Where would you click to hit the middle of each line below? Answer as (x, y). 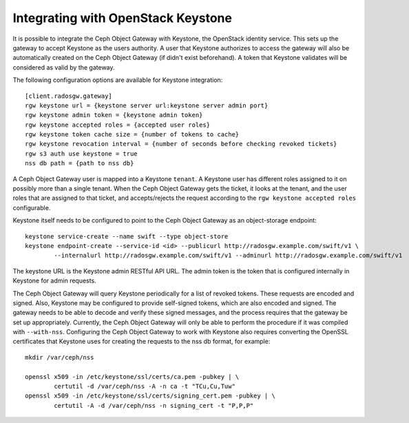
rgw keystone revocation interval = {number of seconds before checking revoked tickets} (181, 144)
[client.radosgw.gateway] (69, 96)
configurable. (32, 207)
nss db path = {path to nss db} (80, 163)
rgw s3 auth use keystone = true (81, 154)
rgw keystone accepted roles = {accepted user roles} (117, 125)
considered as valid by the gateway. (64, 67)
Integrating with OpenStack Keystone (122, 18)
